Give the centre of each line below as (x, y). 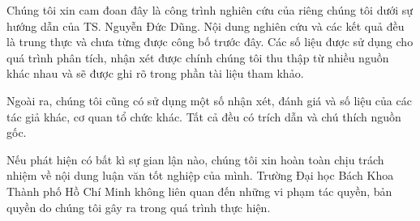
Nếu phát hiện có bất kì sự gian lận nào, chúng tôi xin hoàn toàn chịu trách (195, 159)
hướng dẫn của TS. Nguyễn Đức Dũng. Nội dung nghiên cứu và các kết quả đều (206, 25)
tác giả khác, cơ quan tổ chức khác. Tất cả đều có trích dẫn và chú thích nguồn (204, 116)
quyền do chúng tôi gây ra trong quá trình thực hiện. (139, 207)
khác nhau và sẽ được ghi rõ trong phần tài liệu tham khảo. (155, 73)
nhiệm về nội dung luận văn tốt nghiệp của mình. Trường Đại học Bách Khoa (200, 175)
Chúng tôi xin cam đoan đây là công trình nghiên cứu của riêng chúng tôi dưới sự (210, 10)
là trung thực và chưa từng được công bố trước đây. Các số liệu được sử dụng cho (210, 42)
